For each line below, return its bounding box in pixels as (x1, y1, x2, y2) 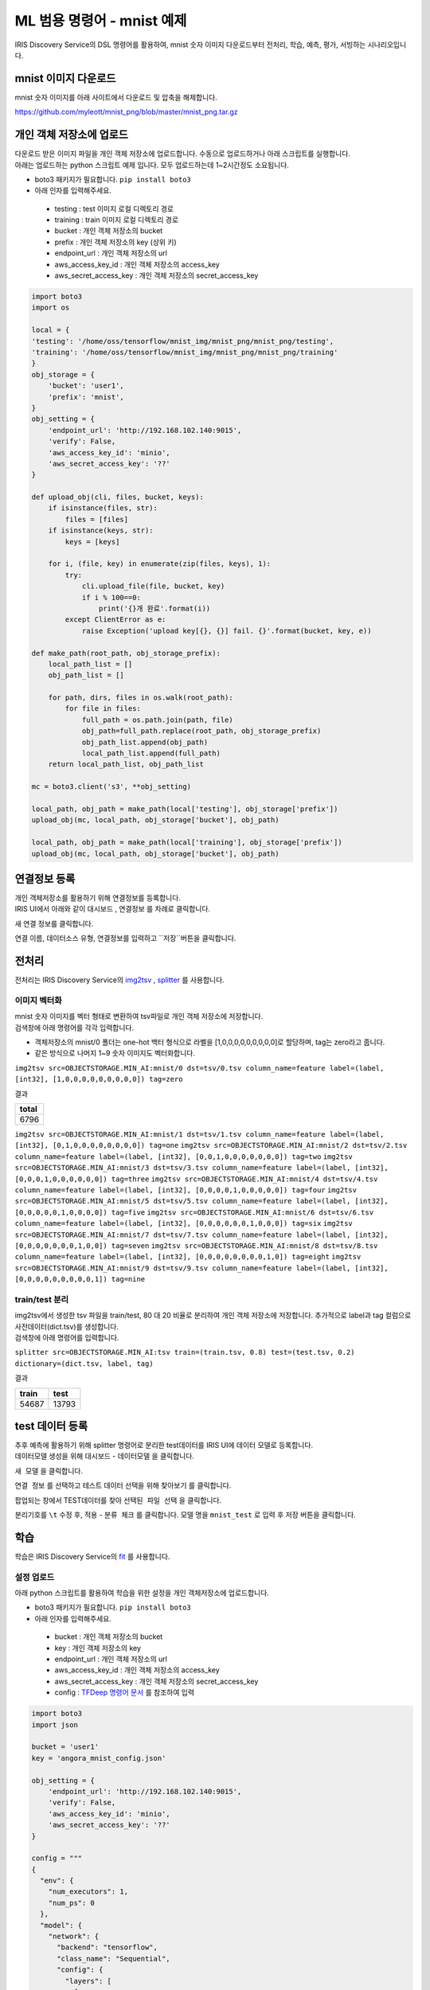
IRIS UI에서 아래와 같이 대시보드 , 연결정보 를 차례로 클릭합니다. (14, 904, 211, 914)
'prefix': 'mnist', (48, 392, 125, 401)
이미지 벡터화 (14, 995, 63, 1006)
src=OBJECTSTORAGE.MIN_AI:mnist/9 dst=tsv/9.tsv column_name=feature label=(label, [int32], (14, 1263, 389, 1273)
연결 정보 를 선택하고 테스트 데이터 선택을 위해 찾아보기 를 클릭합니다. (14, 1481, 232, 1490)
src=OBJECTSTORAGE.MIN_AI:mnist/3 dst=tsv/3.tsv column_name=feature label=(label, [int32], (14, 1163, 389, 1173)
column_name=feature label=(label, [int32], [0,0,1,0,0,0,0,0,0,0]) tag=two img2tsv (14, 1152, 354, 1161)
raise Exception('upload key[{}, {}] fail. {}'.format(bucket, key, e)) (81, 626, 372, 635)
